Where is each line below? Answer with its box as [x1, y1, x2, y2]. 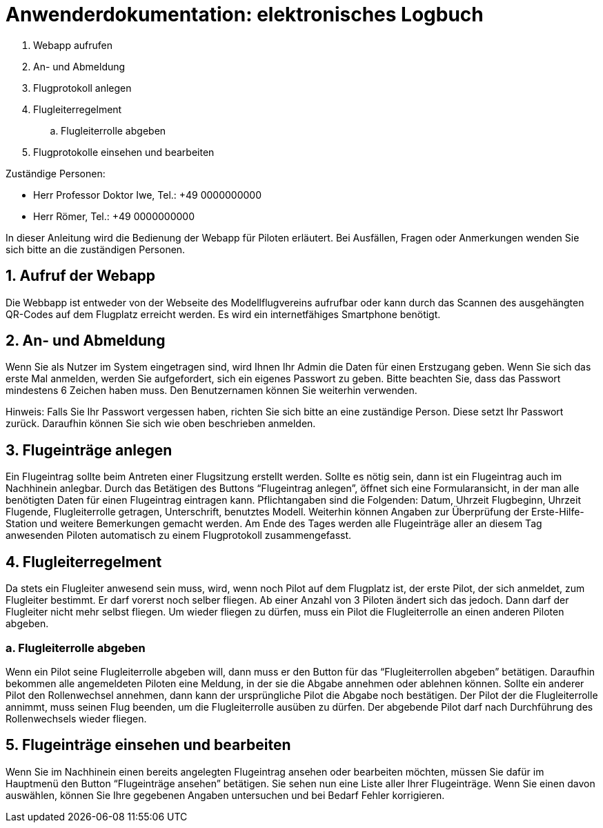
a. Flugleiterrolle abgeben [6, 640, 146, 655]
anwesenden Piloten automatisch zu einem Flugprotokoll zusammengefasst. [6, 529, 352, 542]
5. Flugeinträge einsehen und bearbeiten [6, 736, 291, 754]
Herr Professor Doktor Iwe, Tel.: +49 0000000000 [33, 188, 262, 201]
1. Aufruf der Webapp [6, 267, 156, 285]
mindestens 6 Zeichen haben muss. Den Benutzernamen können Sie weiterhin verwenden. [6, 384, 417, 397]
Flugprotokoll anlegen [33, 81, 132, 94]
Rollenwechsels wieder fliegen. [6, 712, 147, 724]
